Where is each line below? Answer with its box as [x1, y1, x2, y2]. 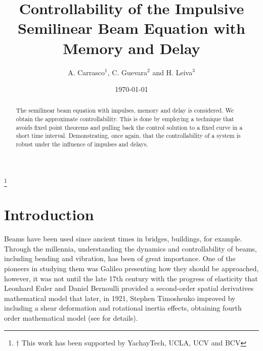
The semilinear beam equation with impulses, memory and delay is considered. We [16, 106, 234, 115]
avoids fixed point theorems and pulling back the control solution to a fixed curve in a [16, 123, 243, 131]
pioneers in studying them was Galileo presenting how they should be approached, [4, 263, 259, 273]
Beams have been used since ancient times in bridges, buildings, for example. [4, 233, 242, 244]
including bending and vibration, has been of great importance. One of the [4, 253, 236, 264]
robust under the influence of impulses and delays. [16, 140, 148, 148]
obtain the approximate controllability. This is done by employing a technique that [16, 115, 234, 123]
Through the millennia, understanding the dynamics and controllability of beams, [4, 243, 257, 254]
